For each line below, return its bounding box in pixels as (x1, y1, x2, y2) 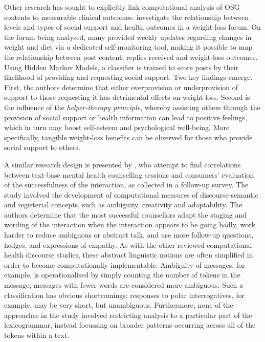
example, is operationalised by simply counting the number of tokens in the (4, 269, 240, 280)
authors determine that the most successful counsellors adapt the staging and (4, 209, 247, 220)
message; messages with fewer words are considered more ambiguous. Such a (4, 280, 243, 290)
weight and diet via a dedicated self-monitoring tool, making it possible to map (4, 41, 253, 52)
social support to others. (4, 142, 80, 153)
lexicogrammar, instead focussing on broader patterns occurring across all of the (4, 319, 256, 330)
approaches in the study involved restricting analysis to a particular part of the (4, 309, 252, 320)
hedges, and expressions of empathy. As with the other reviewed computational (4, 239, 252, 250)
